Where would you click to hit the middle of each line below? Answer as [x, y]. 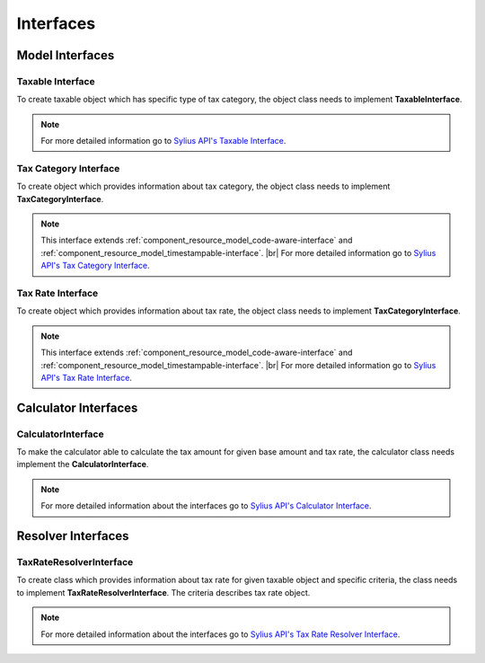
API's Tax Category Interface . [95, 266]
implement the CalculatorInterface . [83, 464]
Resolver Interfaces [73, 536]
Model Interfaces [66, 55]
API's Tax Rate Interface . [86, 377]
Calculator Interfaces [77, 407]
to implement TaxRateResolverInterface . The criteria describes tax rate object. [163, 592]
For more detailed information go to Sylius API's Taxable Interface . [163, 141]
